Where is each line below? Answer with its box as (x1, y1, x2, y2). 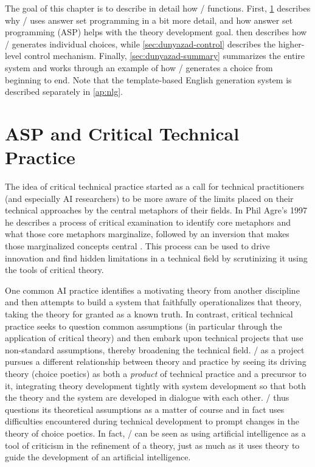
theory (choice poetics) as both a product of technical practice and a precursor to (5, 367, 306, 379)
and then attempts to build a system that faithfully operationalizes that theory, (5, 296, 302, 308)
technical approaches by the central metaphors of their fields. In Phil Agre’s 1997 (5, 204, 307, 216)
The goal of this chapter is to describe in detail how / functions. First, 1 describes (5, 2, 311, 14)
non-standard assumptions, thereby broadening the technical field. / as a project (5, 343, 305, 356)
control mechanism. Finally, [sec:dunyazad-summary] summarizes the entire (24, 49, 305, 62)
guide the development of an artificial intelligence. (5, 451, 191, 463)
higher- (278, 37, 305, 50)
